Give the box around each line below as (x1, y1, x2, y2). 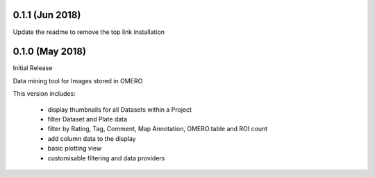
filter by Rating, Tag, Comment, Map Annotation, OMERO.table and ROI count (47, 125, 268, 133)
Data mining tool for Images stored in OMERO (12, 76, 143, 85)
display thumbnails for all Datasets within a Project (47, 105, 192, 114)
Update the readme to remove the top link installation (12, 28, 165, 36)
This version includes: (12, 90, 76, 98)
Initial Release (12, 64, 53, 72)
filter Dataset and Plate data (47, 115, 128, 123)
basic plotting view (47, 144, 102, 153)
